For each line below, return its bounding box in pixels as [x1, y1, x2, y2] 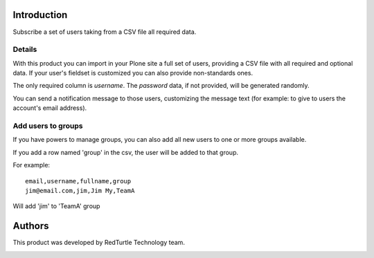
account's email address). [12, 104, 87, 112]
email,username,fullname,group [25, 177, 132, 185]
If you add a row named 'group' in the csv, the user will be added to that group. [12, 148, 239, 156]
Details [12, 45, 37, 55]
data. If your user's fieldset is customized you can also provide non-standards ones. [12, 69, 253, 77]
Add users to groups [12, 121, 83, 131]
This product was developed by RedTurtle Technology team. [12, 239, 185, 247]
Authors [12, 220, 49, 232]
